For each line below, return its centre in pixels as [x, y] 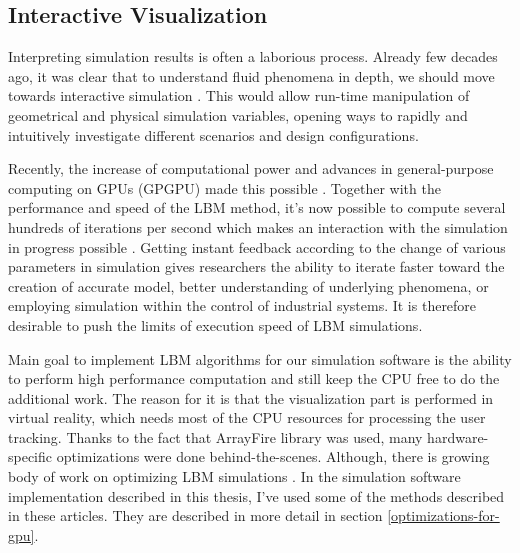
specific [30, 456]
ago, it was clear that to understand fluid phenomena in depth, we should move [251, 75]
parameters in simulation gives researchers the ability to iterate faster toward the [256, 266]
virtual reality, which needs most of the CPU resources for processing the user [247, 417]
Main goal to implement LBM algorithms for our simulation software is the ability [260, 358]
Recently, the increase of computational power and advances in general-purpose [251, 168]
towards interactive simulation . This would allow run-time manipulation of [239, 95]
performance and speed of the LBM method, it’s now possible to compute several [257, 207]
